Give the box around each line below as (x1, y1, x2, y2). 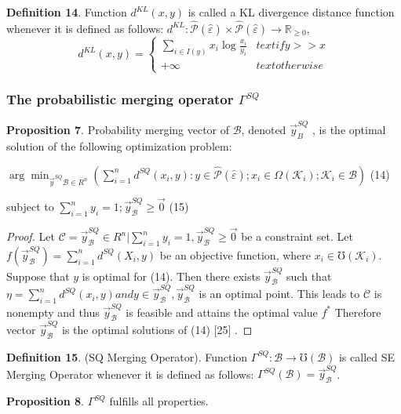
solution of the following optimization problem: (6, 137, 232, 154)
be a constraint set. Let (241, 228, 353, 245)
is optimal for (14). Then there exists (82, 267, 261, 284)
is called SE (338, 348, 396, 365)
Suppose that (6, 267, 70, 284)
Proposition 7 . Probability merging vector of (6, 122, 230, 138)
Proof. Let (6, 228, 55, 245)
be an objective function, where (159, 246, 312, 263)
